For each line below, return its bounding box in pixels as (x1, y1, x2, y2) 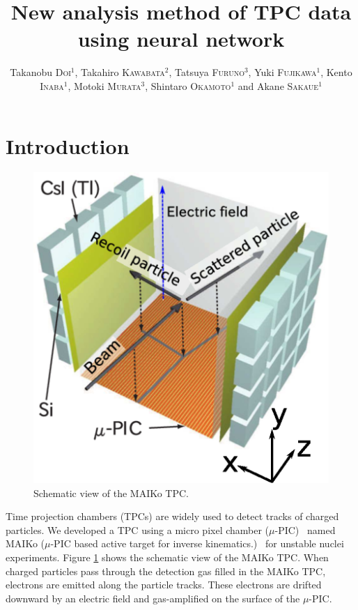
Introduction (6, 131, 130, 160)
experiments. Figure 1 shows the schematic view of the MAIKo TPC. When (6, 549, 329, 564)
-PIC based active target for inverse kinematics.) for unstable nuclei (50, 536, 344, 551)
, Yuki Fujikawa (248, 65, 317, 79)
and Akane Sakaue (238, 78, 319, 93)
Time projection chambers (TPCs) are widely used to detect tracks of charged (6, 509, 339, 524)
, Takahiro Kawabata (75, 65, 165, 79)
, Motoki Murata (68, 78, 141, 93)
